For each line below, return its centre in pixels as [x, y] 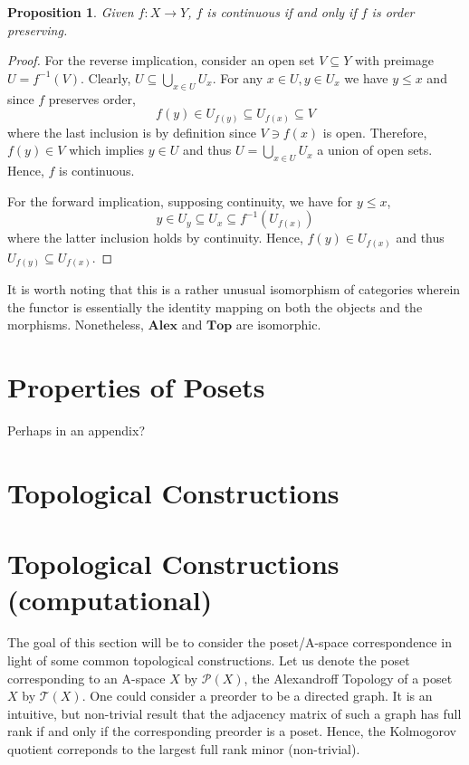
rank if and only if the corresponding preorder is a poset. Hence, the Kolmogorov [232, 731]
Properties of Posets [136, 387]
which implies [107, 150]
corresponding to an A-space [86, 678]
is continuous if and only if [282, 12]
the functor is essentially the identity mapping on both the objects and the [215, 306]
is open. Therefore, [375, 132]
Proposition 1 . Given [71, 12]
